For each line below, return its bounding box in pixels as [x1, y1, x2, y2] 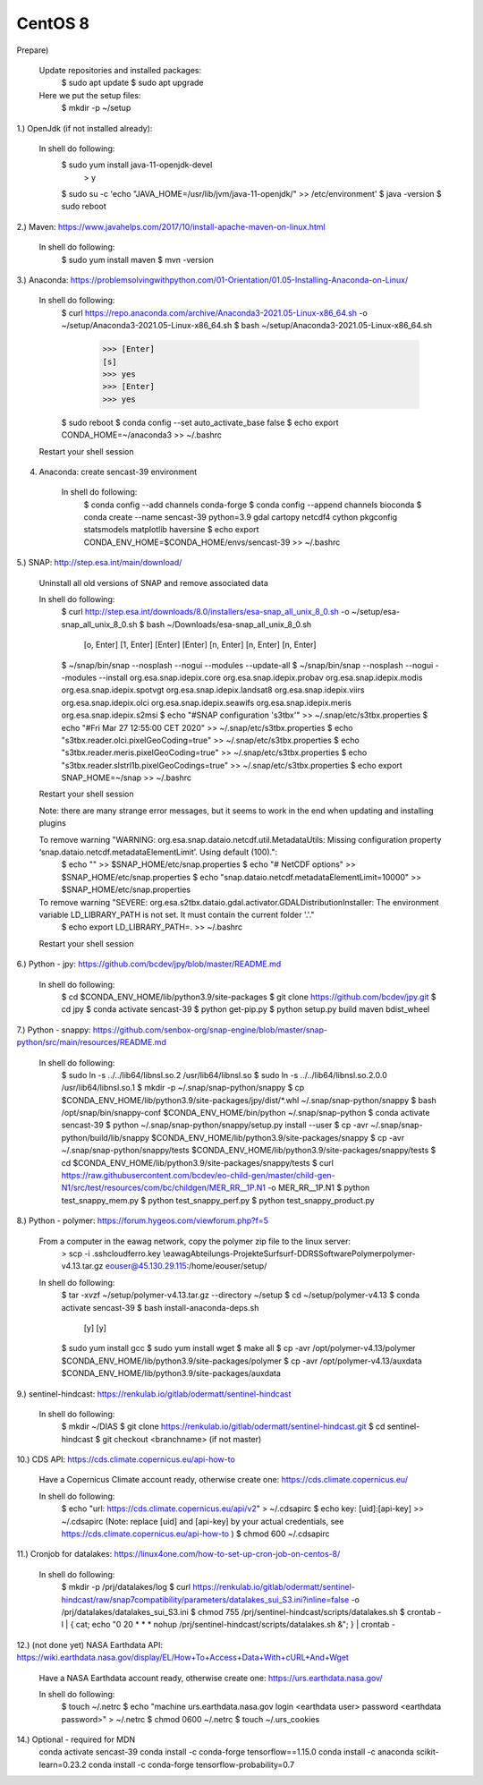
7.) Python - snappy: [16, 1024, 91, 1035]
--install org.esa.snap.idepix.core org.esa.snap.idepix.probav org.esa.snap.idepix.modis [98, 672, 423, 683]
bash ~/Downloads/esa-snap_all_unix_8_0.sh [146, 618, 312, 630]
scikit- [416, 1747, 440, 1757]
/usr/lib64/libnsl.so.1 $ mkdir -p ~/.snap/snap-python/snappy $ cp [61, 1083, 305, 1093]
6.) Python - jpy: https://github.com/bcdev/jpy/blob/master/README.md [16, 958, 282, 970]
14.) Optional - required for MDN [16, 1734, 136, 1745]
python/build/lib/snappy [61, 1132, 149, 1143]
